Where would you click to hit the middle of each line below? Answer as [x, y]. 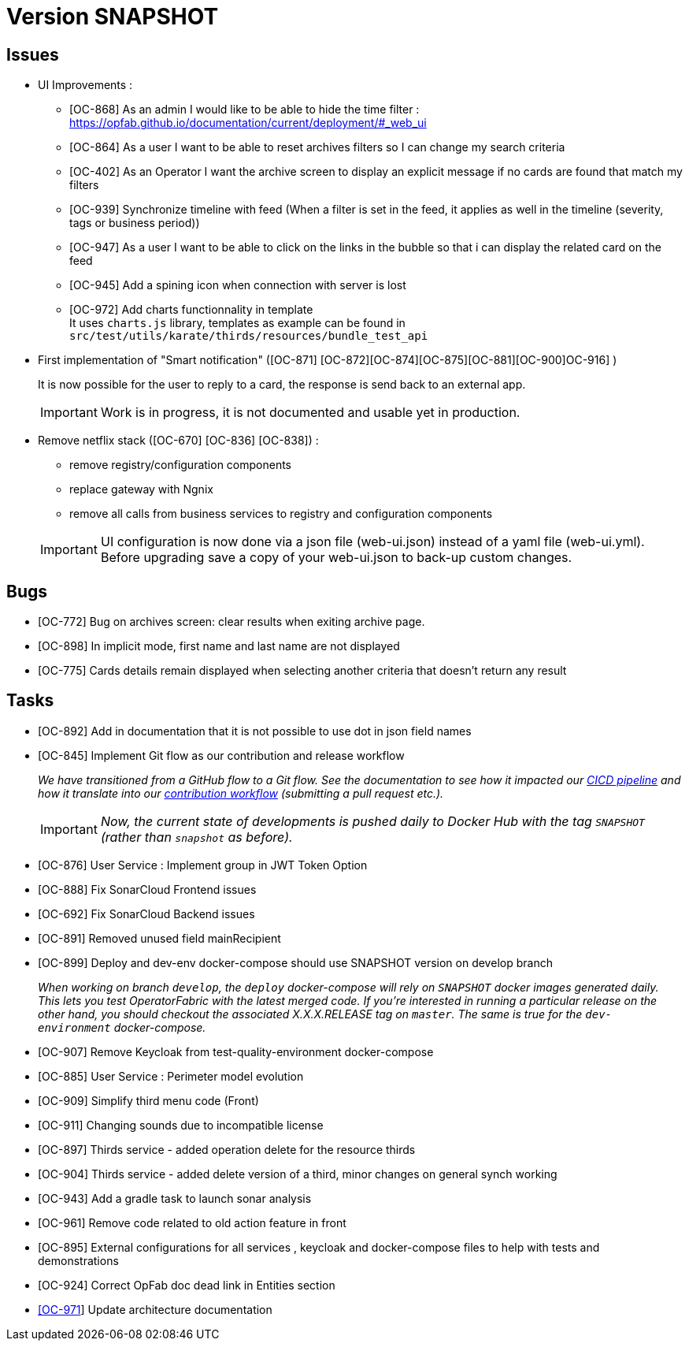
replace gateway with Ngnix [141, 489]
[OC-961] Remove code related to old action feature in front [192, 1222]
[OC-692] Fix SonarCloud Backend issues [146, 914]
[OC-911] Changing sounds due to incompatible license [181, 1125]
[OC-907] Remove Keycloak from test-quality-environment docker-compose [236, 1051]
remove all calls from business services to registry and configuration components [281, 514]
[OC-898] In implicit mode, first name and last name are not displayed [219, 646]
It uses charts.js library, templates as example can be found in [237, 323]
